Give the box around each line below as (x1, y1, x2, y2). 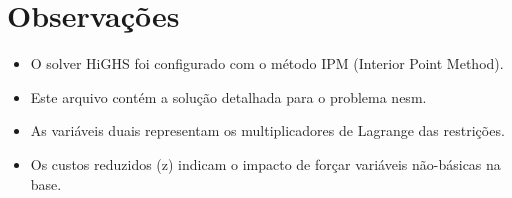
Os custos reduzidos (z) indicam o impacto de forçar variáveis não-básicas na (30, 153, 501, 174)
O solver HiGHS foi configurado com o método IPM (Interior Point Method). (30, 53, 504, 74)
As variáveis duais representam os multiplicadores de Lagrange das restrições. (30, 120, 505, 141)
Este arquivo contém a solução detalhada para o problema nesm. (30, 86, 427, 107)
